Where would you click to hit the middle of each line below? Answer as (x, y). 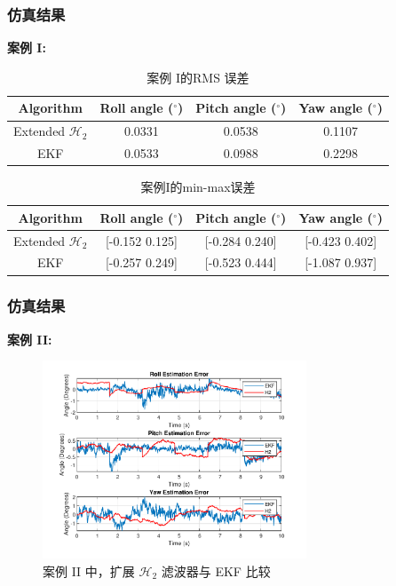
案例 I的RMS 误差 (198, 77)
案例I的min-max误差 (198, 187)
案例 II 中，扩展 (89, 570)
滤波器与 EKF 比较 (216, 570)
